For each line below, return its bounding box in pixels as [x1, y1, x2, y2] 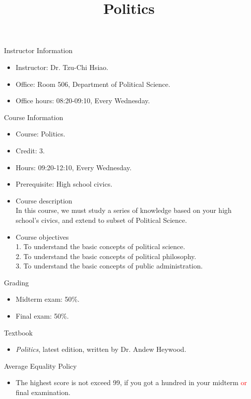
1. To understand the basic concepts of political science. [15, 241, 186, 252]
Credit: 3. [15, 145, 45, 155]
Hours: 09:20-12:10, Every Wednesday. [15, 162, 132, 172]
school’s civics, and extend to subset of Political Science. [15, 214, 187, 225]
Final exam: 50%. [15, 311, 69, 321]
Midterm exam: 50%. [15, 294, 80, 304]
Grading [4, 277, 29, 287]
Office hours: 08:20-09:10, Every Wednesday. [15, 95, 150, 106]
